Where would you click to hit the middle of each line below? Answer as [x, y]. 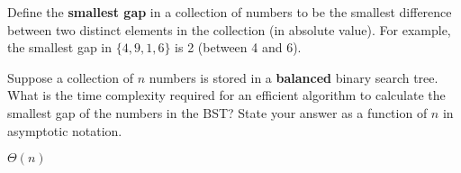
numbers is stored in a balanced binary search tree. [294, 77]
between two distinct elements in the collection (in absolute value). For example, [229, 29]
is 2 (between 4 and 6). [238, 47]
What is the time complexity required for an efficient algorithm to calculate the [226, 95]
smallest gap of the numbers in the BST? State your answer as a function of [217, 112]
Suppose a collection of [71, 77]
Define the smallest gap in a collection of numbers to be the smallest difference [230, 12]
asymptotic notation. [65, 130]
